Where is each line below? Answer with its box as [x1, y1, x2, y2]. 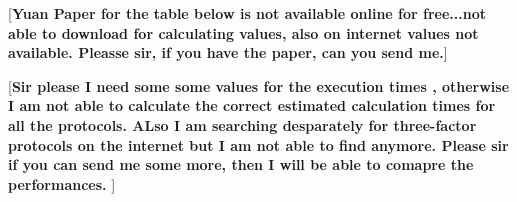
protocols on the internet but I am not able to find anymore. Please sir [8, 134, 509, 155]
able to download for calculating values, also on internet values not [8, 22, 479, 43]
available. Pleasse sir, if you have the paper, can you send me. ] [8, 42, 448, 63]
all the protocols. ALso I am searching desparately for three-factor [8, 114, 477, 135]
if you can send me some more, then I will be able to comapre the [8, 154, 474, 175]
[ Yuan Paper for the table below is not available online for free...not [8, 3, 486, 23]
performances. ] [8, 173, 116, 194]
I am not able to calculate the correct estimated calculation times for [8, 95, 496, 116]
